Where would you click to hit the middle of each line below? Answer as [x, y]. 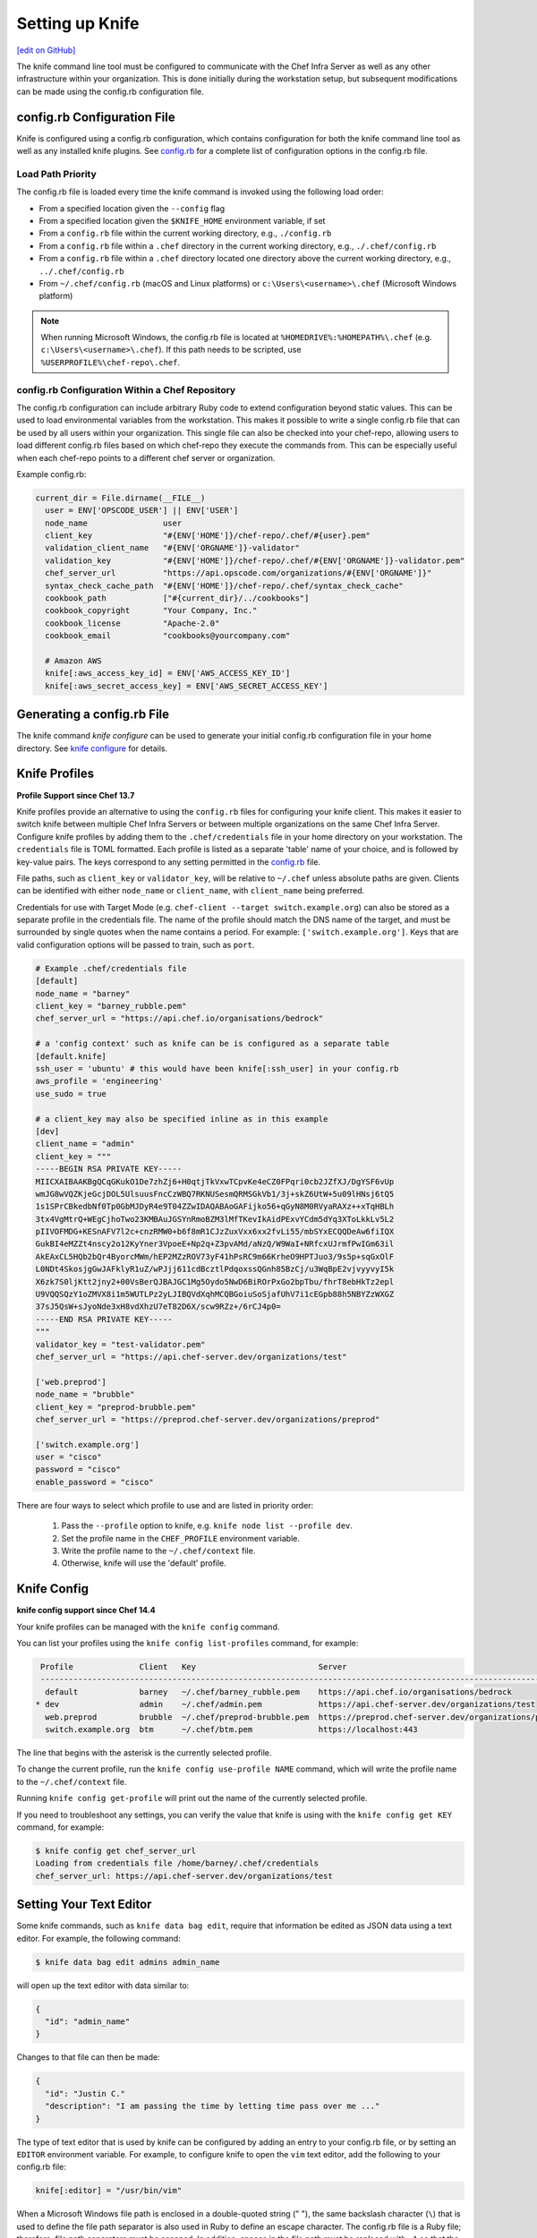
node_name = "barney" [83, 993]
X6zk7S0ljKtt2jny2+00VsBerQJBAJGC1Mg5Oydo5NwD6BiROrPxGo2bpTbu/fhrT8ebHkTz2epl [215, 1281]
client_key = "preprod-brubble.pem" [116, 1407]
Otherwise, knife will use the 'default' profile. [144, 1563]
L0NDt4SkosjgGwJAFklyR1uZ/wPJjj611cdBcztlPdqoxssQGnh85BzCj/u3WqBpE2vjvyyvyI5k [215, 1269]
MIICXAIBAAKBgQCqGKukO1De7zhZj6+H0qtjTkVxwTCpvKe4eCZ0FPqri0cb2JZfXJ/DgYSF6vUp [215, 1181]
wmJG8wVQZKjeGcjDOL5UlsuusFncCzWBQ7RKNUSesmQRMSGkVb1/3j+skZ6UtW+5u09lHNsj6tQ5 [215, 1194]
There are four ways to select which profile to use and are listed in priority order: [165, 1505]
